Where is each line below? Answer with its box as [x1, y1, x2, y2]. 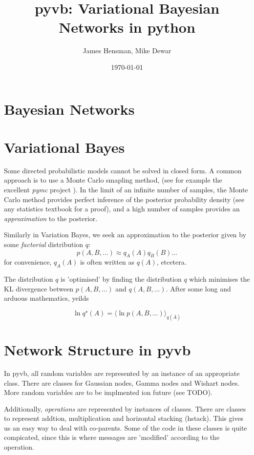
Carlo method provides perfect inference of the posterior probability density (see [4, 194, 245, 204]
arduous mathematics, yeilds [4, 293, 89, 303]
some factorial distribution [4, 239, 84, 249]
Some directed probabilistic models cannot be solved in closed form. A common [4, 165, 242, 175]
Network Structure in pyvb [4, 339, 191, 359]
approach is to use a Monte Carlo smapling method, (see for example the [4, 175, 222, 185]
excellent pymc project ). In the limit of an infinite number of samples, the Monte [4, 185, 248, 194]
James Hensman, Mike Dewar [83, 45, 171, 56]
